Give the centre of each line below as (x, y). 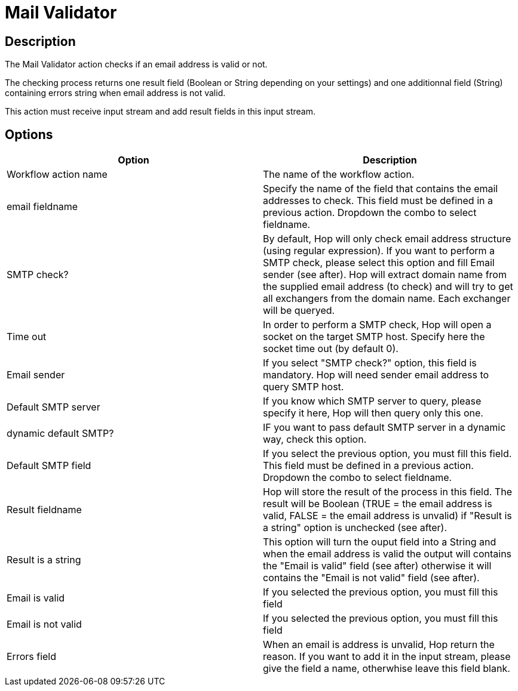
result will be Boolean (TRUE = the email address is (378, 504)
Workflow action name (57, 175)
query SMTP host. (304, 387)
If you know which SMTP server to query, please (372, 401)
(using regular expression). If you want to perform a (379, 251)
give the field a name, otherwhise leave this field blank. (387, 669)
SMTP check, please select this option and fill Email (379, 263)
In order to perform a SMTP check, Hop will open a (377, 325)
